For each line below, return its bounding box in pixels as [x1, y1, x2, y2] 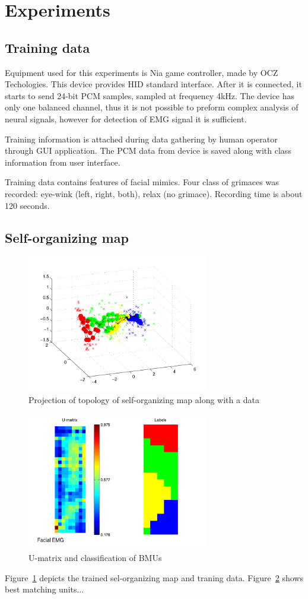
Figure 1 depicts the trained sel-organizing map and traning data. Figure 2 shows [5, 571, 303, 584]
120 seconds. [5, 199, 50, 211]
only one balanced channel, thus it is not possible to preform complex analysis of [5, 101, 299, 113]
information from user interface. [5, 156, 120, 168]
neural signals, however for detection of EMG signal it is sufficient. [5, 112, 247, 125]
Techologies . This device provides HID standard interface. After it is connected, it [5, 78, 302, 90]
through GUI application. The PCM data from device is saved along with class [5, 144, 291, 157]
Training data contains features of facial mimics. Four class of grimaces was [5, 176, 279, 188]
